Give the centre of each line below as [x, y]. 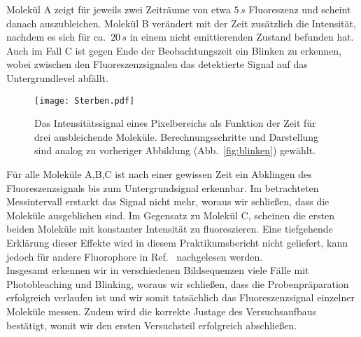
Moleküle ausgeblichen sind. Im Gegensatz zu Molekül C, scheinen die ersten [171, 215]
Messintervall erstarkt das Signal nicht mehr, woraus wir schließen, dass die [168, 201]
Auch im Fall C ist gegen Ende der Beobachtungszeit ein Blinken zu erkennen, [174, 50]
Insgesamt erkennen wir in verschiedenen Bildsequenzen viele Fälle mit [158, 270]
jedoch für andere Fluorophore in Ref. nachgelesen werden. [135, 256]
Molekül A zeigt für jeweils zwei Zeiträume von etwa [119, 9]
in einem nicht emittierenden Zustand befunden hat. [242, 37]
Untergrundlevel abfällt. [57, 77]
